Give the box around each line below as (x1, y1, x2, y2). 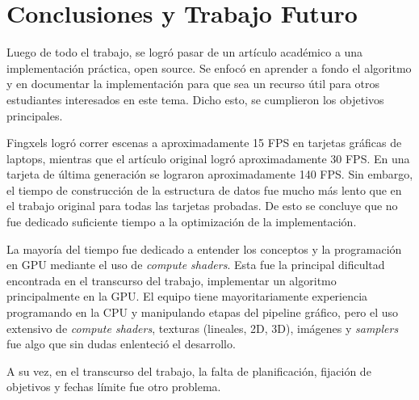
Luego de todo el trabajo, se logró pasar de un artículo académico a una (6, 44, 363, 61)
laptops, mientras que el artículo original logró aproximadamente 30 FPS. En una (6, 149, 410, 166)
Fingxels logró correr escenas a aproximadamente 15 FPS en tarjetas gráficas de (6, 134, 402, 151)
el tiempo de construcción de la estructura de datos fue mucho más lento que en (6, 181, 402, 198)
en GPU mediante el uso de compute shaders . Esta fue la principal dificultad (6, 256, 385, 273)
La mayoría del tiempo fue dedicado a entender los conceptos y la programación (6, 240, 402, 257)
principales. (6, 107, 63, 124)
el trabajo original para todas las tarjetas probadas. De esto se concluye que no (6, 197, 398, 214)
